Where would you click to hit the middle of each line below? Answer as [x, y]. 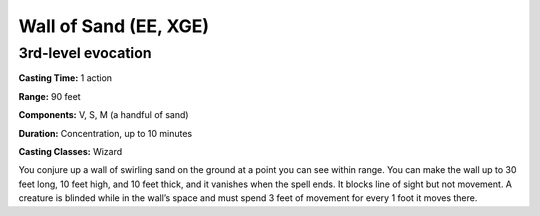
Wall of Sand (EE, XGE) [114, 26]
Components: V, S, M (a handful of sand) [103, 115]
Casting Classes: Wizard [70, 151]
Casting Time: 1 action [65, 78]
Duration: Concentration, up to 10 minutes [105, 133]
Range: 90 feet [49, 96]
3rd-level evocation [85, 53]
